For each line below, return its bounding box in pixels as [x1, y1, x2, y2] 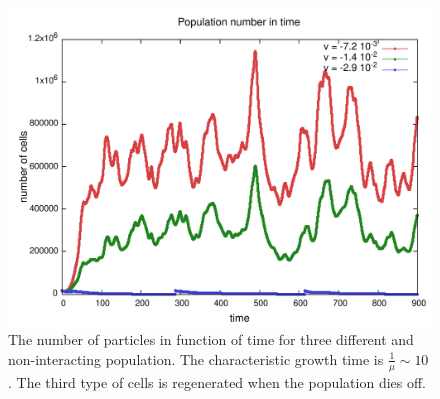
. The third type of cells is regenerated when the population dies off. [8, 371, 427, 392]
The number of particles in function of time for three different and [8, 329, 414, 350]
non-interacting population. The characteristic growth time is [8, 348, 384, 369]
